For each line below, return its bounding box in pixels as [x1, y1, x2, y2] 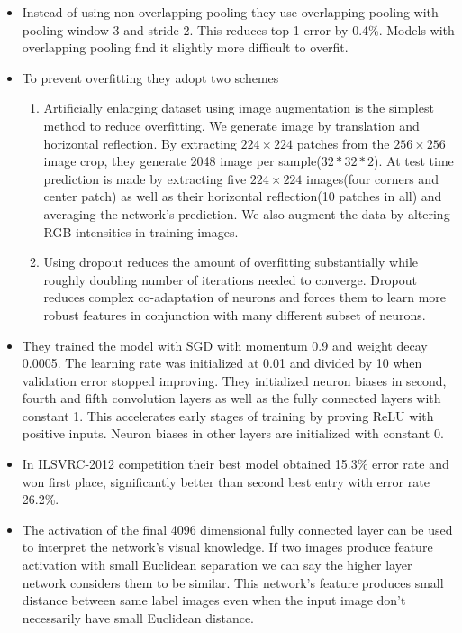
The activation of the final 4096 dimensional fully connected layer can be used [22, 519, 453, 538]
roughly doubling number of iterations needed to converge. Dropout [43, 270, 417, 289]
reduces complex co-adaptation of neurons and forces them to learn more [43, 288, 447, 307]
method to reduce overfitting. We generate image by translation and [43, 115, 420, 134]
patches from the [296, 133, 390, 152]
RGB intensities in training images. [43, 222, 239, 241]
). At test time [374, 151, 454, 170]
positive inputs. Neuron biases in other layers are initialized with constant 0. [22, 424, 444, 443]
